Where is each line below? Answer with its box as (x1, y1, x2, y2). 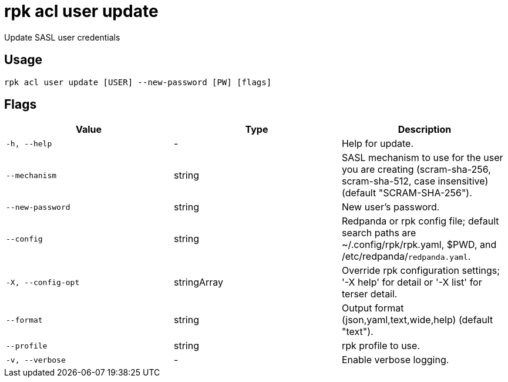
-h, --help (6, 139, 52, 148)
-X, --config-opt (6, 277, 80, 287)
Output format (341, 302, 404, 314)
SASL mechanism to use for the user (341, 152, 503, 164)
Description (398, 123, 452, 136)
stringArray (173, 276, 224, 289)
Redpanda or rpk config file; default (341, 215, 499, 227)
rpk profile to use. (341, 340, 420, 352)
